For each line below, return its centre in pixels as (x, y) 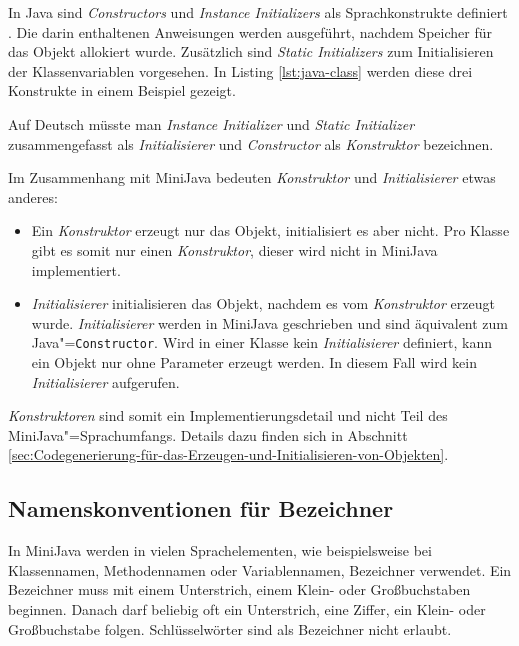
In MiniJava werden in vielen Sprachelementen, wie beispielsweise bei (220, 550)
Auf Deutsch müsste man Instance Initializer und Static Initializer (211, 123)
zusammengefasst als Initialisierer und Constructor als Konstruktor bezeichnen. (251, 143)
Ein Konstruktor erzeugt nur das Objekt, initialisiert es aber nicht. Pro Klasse (270, 230)
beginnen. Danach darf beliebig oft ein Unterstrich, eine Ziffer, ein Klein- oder (247, 608)
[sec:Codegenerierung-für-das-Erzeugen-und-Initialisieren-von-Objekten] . (228, 454)
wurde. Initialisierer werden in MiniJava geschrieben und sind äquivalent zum (270, 322)
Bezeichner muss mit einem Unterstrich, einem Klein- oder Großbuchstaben (239, 589)
